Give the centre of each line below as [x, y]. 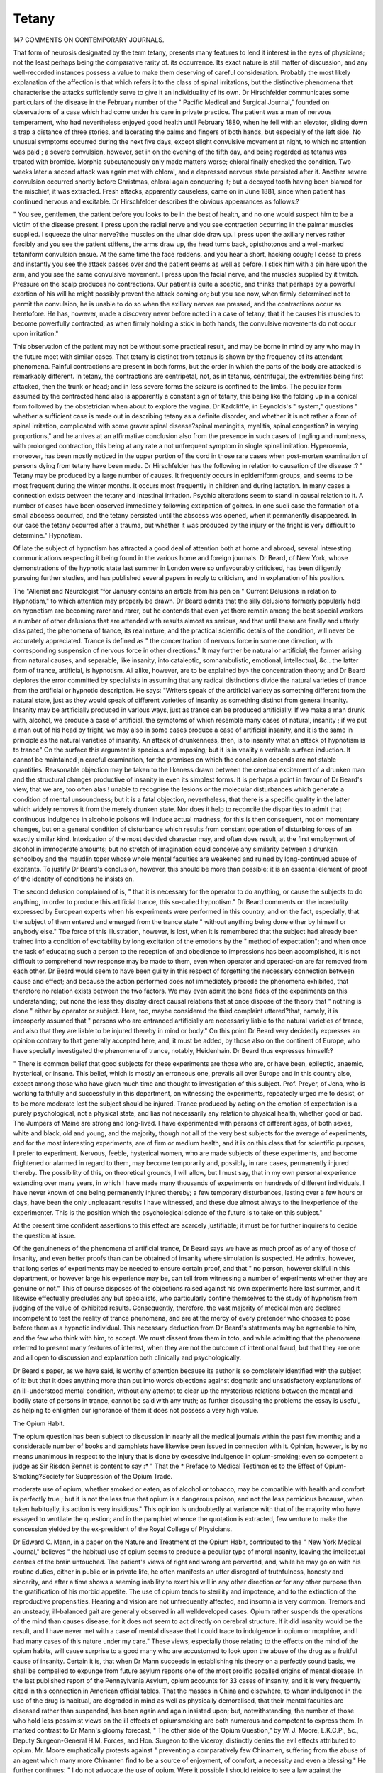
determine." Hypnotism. [48, 535]
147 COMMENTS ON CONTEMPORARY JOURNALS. [89, 40]
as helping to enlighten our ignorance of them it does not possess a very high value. [136, 1411]
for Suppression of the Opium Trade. [119, 1476]
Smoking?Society [39, 1476]
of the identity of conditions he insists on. [74, 879]
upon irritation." [36, 333]
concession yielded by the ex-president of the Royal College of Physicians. [123, 1529]
